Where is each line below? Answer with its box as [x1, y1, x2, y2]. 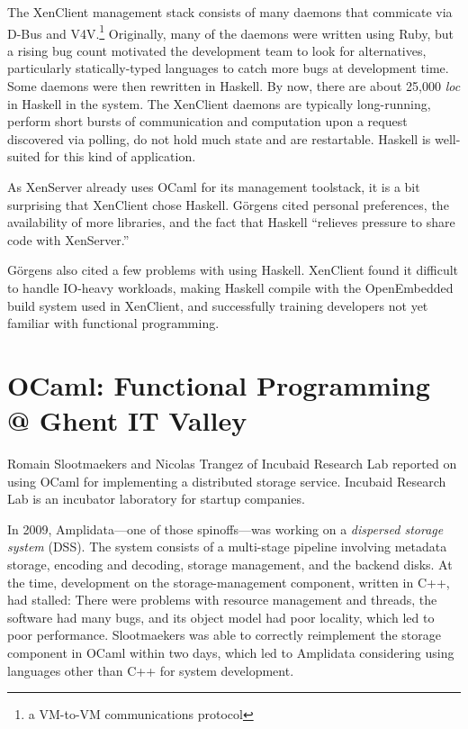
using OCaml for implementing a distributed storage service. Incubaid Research [7, 471, 446, 490]
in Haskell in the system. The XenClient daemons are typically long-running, [7, 94, 431, 113]
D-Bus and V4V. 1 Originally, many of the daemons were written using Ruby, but [7, 21, 454, 42]
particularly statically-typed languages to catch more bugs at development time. [7, 59, 449, 77]
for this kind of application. [44, 147, 196, 166]
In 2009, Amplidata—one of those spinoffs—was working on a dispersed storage [7, 519, 444, 538]
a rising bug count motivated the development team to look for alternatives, [7, 41, 427, 59]
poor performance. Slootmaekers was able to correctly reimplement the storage [7, 625, 441, 644]
